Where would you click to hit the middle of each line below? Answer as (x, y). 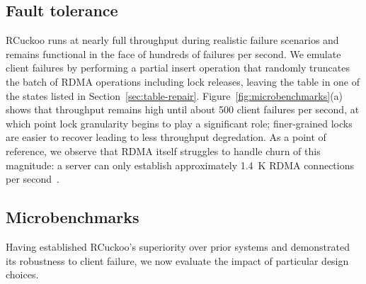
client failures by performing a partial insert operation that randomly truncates (178, 68)
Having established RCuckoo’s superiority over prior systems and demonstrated (178, 246)
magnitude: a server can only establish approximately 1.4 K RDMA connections (180, 165)
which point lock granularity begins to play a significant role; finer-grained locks (179, 123)
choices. (22, 274)
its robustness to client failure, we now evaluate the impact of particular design (177, 260)
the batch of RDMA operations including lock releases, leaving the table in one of (183, 81)
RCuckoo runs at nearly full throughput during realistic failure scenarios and (172, 40)
